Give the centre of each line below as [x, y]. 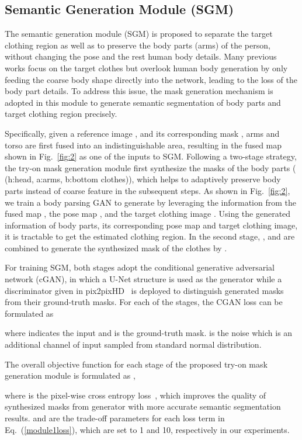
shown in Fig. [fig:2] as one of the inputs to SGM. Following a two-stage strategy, [151, 156]
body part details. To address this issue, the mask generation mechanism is [139, 91]
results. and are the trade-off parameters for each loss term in [115, 418]
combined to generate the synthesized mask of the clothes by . [116, 247]
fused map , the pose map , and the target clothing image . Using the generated [148, 214]
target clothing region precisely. [61, 114]
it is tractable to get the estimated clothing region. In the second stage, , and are [150, 236]
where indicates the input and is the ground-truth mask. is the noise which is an [149, 333]
